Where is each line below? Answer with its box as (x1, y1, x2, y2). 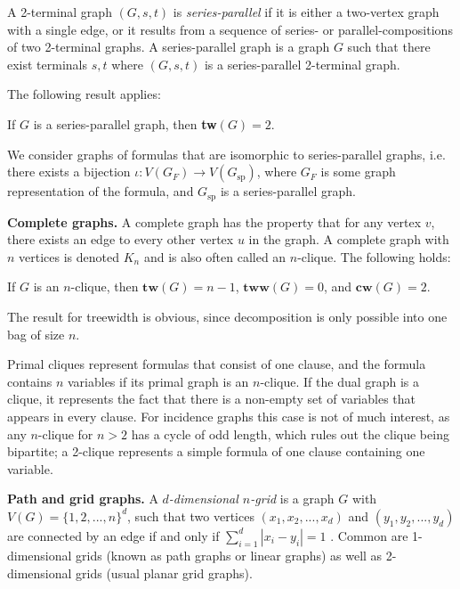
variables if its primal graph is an (67, 372, 249, 390)
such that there (347, 37, 431, 56)
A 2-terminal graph (7, 3, 112, 20)
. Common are (330, 526, 408, 544)
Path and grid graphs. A (7, 489, 158, 508)
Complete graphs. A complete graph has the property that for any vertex (7, 212, 422, 231)
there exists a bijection (7, 162, 131, 181)
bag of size (7, 324, 65, 343)
